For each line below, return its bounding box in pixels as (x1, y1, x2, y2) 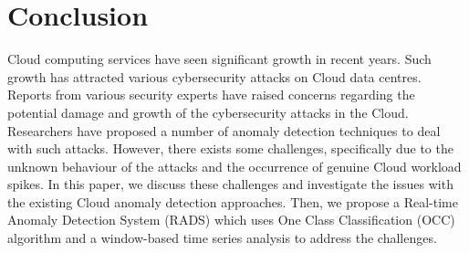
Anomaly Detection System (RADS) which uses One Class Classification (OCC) (7, 210, 455, 229)
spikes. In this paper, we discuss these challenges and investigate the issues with (7, 174, 453, 194)
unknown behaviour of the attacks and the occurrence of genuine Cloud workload (7, 156, 462, 175)
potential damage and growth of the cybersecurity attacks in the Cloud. (7, 102, 409, 121)
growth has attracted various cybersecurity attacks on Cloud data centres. (7, 67, 422, 86)
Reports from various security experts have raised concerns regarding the (7, 85, 415, 104)
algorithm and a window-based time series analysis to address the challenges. (7, 228, 437, 248)
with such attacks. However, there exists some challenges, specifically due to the (7, 139, 453, 158)
